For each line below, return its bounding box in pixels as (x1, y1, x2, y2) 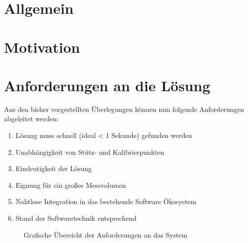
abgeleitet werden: (4, 113, 59, 124)
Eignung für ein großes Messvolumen (15, 179, 126, 190)
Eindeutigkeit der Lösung (15, 163, 92, 174)
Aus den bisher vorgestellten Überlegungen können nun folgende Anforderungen (4, 104, 245, 114)
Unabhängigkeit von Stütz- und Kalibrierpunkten (15, 146, 164, 157)
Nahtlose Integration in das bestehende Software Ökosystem (15, 196, 196, 207)
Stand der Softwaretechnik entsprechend (15, 213, 137, 223)
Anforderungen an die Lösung (4, 75, 211, 95)
